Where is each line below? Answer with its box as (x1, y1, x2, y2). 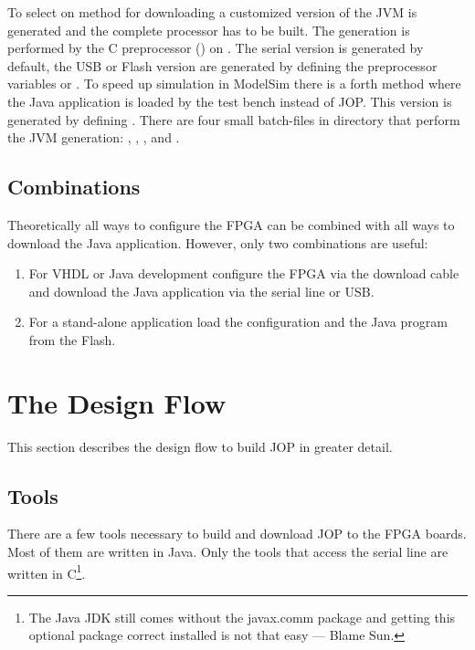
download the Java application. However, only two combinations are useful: (7, 233, 428, 252)
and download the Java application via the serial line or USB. (28, 281, 375, 300)
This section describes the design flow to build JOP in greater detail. (7, 436, 393, 456)
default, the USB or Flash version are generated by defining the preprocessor (7, 56, 438, 75)
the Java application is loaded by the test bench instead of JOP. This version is (7, 91, 452, 110)
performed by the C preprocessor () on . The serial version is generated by (7, 38, 424, 58)
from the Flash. (28, 330, 116, 349)
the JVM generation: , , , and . (7, 128, 180, 147)
